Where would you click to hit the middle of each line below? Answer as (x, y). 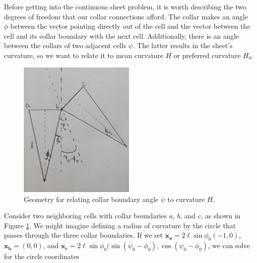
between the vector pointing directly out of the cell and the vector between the (130, 26)
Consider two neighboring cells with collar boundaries (86, 216)
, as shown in (221, 216)
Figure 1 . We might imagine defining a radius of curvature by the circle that (120, 225)
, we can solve (229, 245)
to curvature (186, 199)
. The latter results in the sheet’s (183, 45)
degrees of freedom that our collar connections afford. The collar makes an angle (126, 16)
